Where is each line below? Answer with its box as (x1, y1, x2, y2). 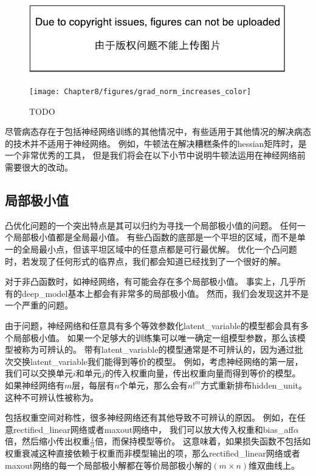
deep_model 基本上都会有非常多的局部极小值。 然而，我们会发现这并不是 (22, 287, 309, 299)
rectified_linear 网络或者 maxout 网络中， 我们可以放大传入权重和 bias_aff (13, 423, 294, 435)
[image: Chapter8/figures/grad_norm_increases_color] (29, 87, 252, 96)
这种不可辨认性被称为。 (5, 390, 98, 403)
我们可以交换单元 (5, 367, 73, 379)
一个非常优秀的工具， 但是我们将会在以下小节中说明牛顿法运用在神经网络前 (5, 149, 306, 161)
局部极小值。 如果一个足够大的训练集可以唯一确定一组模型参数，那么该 (13, 331, 297, 344)
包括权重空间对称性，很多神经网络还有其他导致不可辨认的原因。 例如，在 (5, 411, 297, 424)
